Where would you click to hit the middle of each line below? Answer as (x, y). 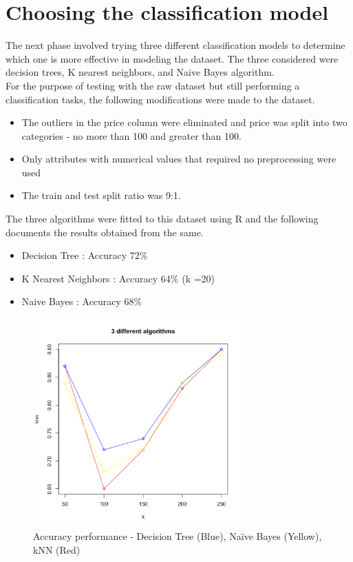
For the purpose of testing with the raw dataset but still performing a (153, 85)
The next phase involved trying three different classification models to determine (175, 45)
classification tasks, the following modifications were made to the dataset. (160, 99)
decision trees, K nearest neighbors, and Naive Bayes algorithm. (140, 72)
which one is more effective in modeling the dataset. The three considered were (172, 58)
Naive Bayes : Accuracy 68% (82, 301)
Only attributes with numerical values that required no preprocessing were (179, 159)
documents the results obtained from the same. (105, 232)
